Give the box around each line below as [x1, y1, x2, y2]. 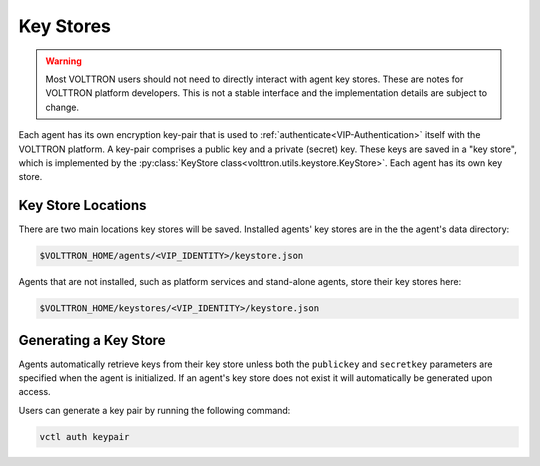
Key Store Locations [18, 197, 147, 214]
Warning [45, 55, 82, 67]
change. [45, 101, 80, 113]
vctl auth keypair [39, 431, 130, 442]
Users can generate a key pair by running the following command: [18, 404, 291, 416]
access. [18, 386, 51, 398]
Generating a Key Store [18, 331, 166, 349]
